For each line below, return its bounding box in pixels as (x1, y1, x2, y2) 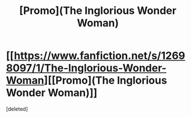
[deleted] (6, 105, 28, 112)
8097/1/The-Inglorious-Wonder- (6, 62, 167, 75)
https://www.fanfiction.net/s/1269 (13, 49, 185, 62)
